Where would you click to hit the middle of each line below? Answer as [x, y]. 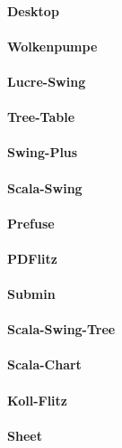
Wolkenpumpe [52, 46]
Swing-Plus [43, 152]
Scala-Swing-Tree [61, 329]
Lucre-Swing [47, 81]
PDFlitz [32, 258]
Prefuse [31, 223]
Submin [31, 294]
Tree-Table [41, 117]
